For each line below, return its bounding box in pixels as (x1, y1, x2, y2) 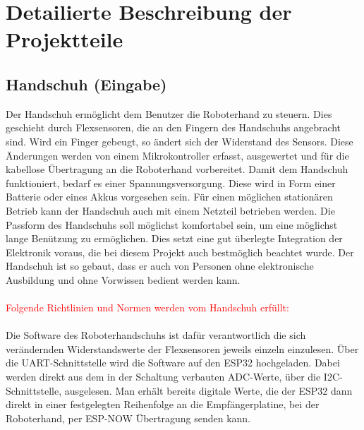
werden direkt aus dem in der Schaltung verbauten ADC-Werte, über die (6, 369, 321, 384)
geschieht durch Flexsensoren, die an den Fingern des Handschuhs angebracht (6, 120, 341, 135)
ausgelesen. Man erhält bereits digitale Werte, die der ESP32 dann (64, 383, 353, 398)
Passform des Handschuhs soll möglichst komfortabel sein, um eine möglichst (6, 217, 338, 232)
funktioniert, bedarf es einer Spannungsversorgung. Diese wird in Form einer (6, 175, 336, 190)
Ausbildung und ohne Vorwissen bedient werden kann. (6, 272, 241, 287)
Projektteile (6, 25, 123, 54)
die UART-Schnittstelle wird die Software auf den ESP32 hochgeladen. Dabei (6, 355, 340, 370)
